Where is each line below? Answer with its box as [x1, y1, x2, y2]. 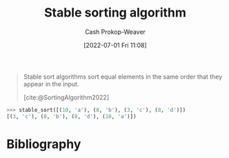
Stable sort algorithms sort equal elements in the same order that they [23, 72, 223, 81]
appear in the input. [23, 79, 79, 88]
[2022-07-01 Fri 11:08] [83, 41, 147, 49]
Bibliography [6, 136, 81, 152]
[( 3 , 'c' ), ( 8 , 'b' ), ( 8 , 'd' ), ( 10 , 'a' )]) [6, 112, 137, 120]
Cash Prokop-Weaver [84, 28, 146, 36]
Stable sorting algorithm [43, 5, 187, 21]
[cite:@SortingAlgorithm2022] [23, 93, 110, 101]
